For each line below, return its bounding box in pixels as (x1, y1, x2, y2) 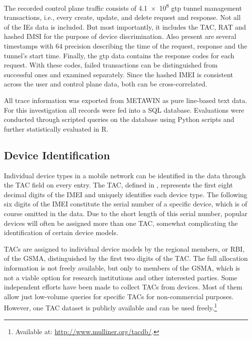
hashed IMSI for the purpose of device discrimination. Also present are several (4, 31, 236, 41)
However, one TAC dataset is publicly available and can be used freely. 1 (4, 301, 217, 312)
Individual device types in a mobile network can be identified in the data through (4, 170, 246, 180)
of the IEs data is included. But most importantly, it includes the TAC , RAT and (4, 21, 246, 32)
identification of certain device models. (4, 227, 118, 238)
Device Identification (4, 147, 110, 162)
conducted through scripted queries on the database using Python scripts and (4, 114, 235, 124)
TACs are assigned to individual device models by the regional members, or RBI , (4, 243, 245, 254)
